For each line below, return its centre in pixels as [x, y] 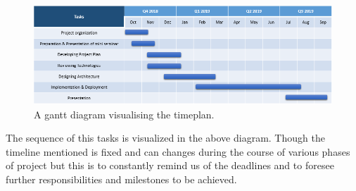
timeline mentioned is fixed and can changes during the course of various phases [178, 151]
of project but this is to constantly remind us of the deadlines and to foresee [170, 165]
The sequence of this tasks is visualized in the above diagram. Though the [165, 138]
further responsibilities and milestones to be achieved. [121, 179]
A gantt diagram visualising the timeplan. [124, 114]
